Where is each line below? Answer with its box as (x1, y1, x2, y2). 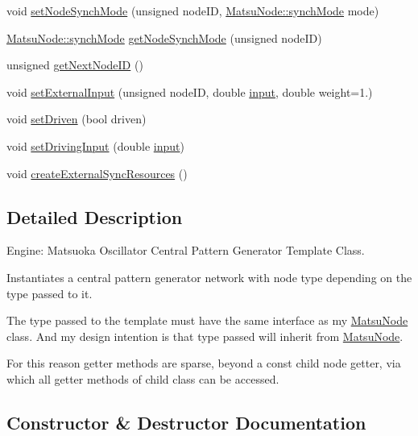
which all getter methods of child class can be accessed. (6, 370, 279, 387)
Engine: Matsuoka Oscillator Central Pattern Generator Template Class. (6, 242, 365, 259)
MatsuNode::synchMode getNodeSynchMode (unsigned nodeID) (6, 29, 322, 46)
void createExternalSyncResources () (6, 164, 188, 181)
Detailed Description (6, 204, 183, 229)
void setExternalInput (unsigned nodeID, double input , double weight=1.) (6, 83, 373, 100)
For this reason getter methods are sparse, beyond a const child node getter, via (6, 355, 401, 372)
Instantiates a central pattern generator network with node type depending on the (6, 268, 412, 285)
